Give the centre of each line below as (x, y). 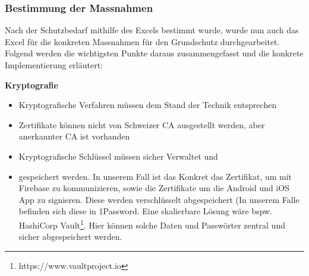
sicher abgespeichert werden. (70, 237)
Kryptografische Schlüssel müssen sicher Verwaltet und (118, 156)
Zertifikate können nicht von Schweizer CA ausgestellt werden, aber (142, 124)
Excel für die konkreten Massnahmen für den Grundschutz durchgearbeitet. (142, 41)
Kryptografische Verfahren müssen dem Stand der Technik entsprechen (148, 105)
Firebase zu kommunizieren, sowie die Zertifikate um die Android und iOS (154, 188)
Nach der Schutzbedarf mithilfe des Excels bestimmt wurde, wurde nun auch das (152, 30)
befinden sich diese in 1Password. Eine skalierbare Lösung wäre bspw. (146, 211)
